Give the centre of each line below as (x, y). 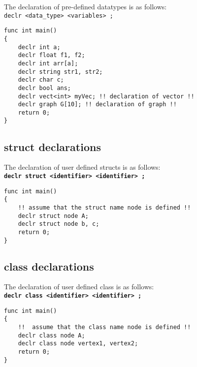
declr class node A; (51, 335)
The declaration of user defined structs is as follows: (82, 167)
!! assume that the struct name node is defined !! (104, 207)
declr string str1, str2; (60, 72)
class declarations (49, 266)
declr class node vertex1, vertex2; (78, 344)
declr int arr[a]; (48, 63)
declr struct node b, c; (59, 224)
